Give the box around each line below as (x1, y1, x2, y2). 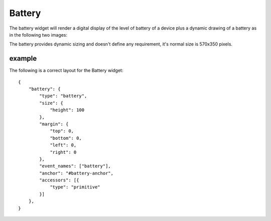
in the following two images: (9, 32, 68, 38)
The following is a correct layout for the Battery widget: (9, 68, 123, 74)
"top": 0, (50, 128, 74, 134)
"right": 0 (50, 149, 77, 155)
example (9, 54, 37, 63)
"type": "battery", (39, 93, 87, 99)
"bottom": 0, (50, 135, 82, 141)
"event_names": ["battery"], (39, 163, 111, 169)
